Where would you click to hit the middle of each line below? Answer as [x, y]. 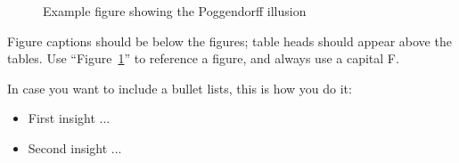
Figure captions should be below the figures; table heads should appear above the [229, 41]
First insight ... [69, 118]
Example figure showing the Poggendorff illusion [175, 11]
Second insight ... [75, 147]
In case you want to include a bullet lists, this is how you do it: [180, 88]
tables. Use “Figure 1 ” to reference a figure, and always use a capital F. [203, 58]
